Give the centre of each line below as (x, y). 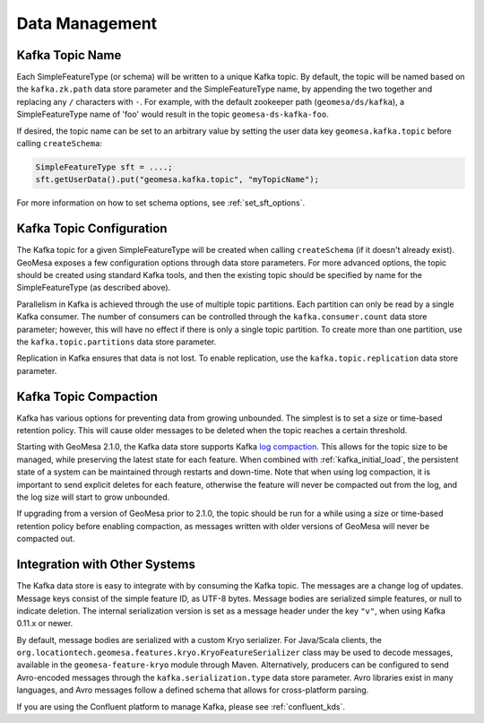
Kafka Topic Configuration (92, 229)
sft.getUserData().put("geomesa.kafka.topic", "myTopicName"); (177, 180)
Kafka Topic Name (69, 55)
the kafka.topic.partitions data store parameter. (117, 342)
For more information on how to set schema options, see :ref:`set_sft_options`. (160, 203)
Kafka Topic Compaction (87, 396)
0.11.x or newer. (45, 623)
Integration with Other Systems (106, 565)
